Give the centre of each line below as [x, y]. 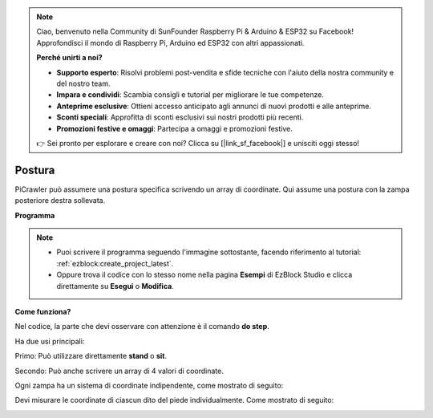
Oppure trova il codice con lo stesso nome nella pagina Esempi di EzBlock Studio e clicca [204, 275]
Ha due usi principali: [50, 341]
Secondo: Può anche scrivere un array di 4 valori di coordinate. [119, 371]
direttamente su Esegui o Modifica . [115, 286]
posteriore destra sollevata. [60, 201]
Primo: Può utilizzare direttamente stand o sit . [91, 356]
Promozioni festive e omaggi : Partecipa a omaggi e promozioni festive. [174, 128]
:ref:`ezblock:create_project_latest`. [115, 263]
